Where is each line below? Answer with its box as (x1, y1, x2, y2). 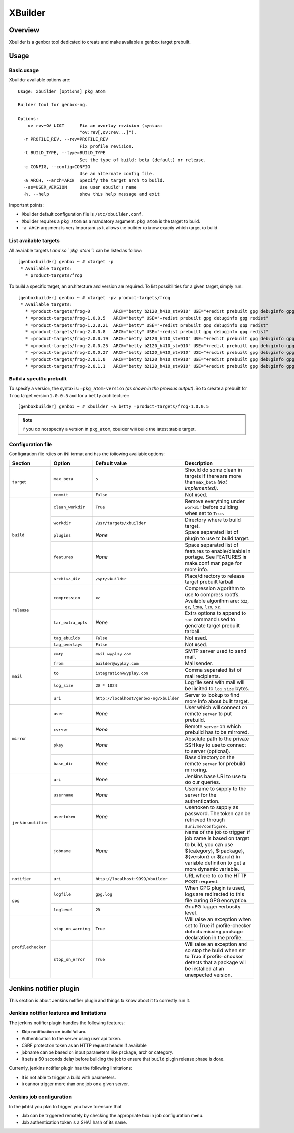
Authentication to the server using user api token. (21, 1035, 121, 1041)
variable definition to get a (184, 859, 245, 866)
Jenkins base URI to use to (184, 773, 247, 780)
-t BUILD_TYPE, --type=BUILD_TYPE (23, 150, 106, 156)
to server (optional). (184, 748, 231, 755)
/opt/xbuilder (95, 576, 127, 581)
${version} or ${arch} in (184, 854, 240, 860)
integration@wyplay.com (95, 670, 148, 676)
